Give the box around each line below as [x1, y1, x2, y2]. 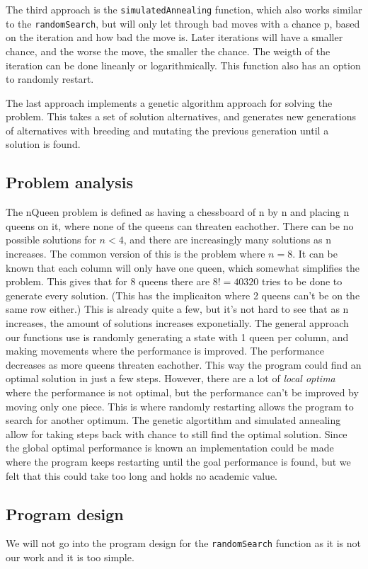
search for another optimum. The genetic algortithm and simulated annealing [6, 413, 341, 427]
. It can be [292, 246, 338, 261]
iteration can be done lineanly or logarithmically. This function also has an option [6, 57, 361, 72]
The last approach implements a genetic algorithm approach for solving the [6, 95, 333, 110]
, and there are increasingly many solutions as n [123, 232, 331, 247]
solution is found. [6, 137, 81, 151]
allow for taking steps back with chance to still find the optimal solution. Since [6, 426, 347, 441]
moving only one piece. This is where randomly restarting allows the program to [6, 398, 354, 413]
